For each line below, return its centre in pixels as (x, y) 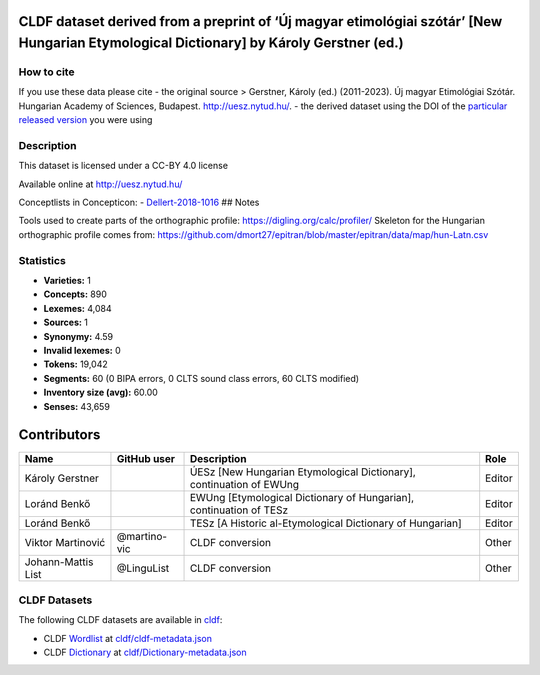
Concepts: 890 (75, 294)
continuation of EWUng (244, 485)
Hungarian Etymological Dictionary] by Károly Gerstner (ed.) (211, 43)
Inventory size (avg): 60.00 (101, 392)
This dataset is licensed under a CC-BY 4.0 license (123, 166)
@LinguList (143, 568)
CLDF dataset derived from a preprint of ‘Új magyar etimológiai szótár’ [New (260, 21)
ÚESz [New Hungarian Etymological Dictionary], (303, 472)
